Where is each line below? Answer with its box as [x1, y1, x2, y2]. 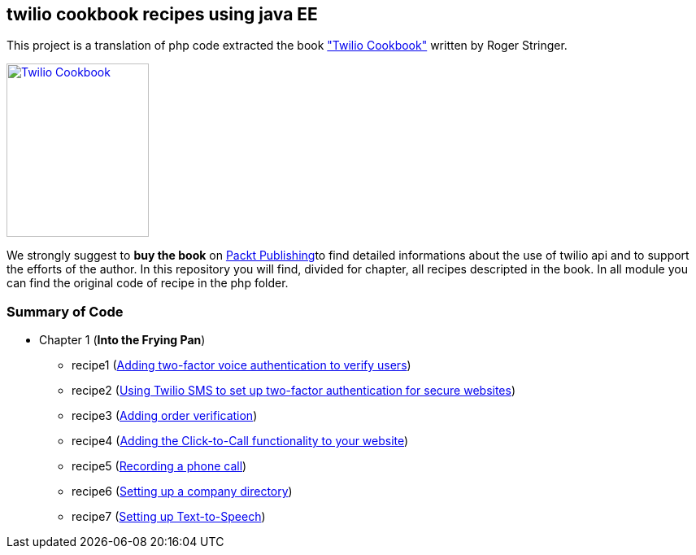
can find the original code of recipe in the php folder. [7, 276, 289, 291]
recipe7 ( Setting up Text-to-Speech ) [72, 509, 266, 524]
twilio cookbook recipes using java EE [7, 4, 318, 24]
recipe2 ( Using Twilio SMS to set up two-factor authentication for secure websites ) [72, 383, 516, 398]
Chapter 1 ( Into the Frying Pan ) [39, 333, 206, 347]
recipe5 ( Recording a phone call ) [72, 459, 247, 474]
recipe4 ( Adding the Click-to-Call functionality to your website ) [72, 434, 409, 448]
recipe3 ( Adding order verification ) [72, 409, 258, 423]
